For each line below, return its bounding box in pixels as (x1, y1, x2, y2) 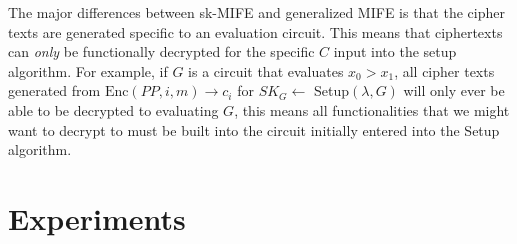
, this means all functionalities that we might (234, 99, 510, 120)
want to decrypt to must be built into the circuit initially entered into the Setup (8, 119, 500, 140)
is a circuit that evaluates (188, 60, 344, 81)
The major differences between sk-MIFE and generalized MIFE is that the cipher (8, 2, 505, 22)
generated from (8, 80, 101, 101)
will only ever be (403, 80, 505, 101)
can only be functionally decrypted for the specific (8, 41, 315, 62)
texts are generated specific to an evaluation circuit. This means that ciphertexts (8, 21, 503, 42)
